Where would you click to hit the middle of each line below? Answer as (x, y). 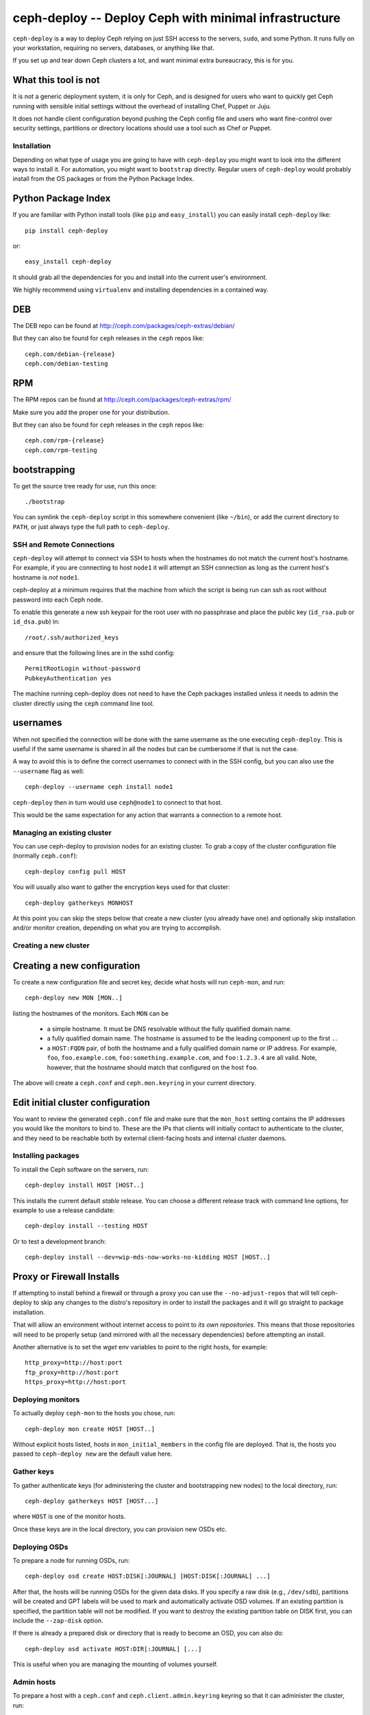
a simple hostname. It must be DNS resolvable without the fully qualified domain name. (170, 1029)
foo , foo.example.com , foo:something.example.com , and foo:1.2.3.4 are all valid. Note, (182, 1058)
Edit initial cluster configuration (82, 1102)
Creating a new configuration (76, 966)
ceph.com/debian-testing (66, 364)
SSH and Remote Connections (64, 544)
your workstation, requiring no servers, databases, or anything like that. (114, 47)
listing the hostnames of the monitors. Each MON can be (91, 1013)
